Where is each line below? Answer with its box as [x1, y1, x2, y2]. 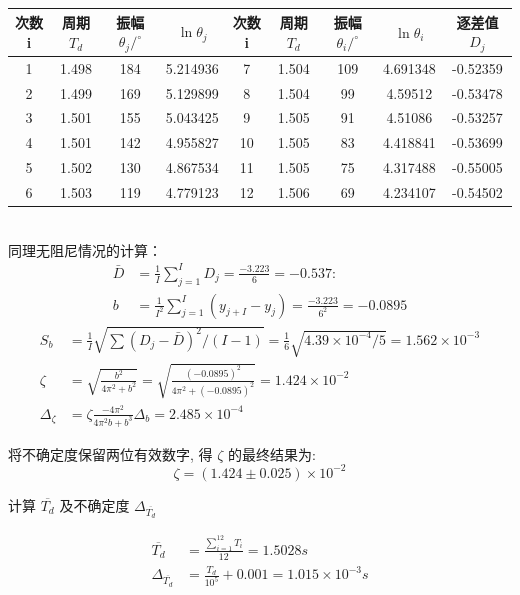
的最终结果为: [228, 443, 316, 464]
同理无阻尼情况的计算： [8, 239, 162, 260]
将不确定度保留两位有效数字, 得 [8, 443, 213, 464]
